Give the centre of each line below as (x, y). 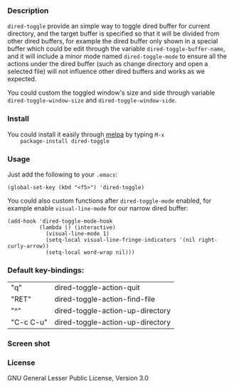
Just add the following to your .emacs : (63, 174)
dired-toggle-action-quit (97, 288)
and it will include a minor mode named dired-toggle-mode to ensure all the (117, 56)
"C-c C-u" (29, 322)
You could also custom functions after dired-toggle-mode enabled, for (110, 201)
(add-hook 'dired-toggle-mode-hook (60, 221)
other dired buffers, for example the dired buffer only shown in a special (113, 41)
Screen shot (29, 343)
